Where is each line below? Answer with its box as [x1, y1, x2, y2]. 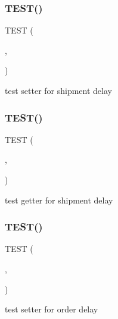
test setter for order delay [5, 303, 98, 315]
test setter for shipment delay [5, 84, 112, 96]
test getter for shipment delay [5, 193, 113, 206]
